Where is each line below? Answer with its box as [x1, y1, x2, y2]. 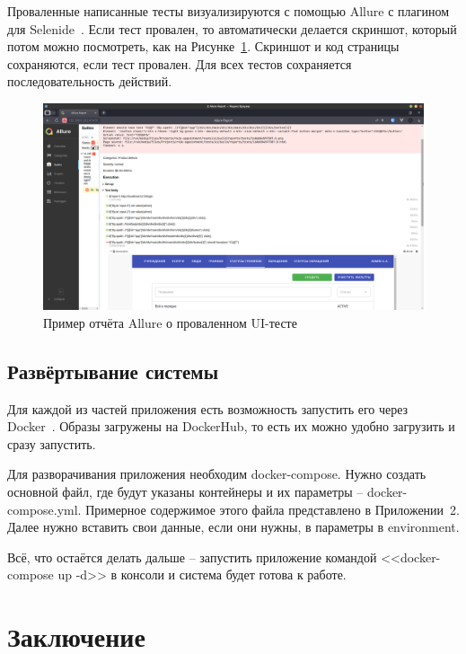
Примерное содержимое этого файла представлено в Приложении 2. [85, 499, 460, 518]
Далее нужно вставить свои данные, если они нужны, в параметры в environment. [7, 517, 460, 536]
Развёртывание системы [7, 357, 219, 384]
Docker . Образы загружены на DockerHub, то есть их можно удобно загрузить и [7, 417, 455, 436]
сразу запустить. [7, 434, 96, 453]
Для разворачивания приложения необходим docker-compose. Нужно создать [7, 464, 426, 483]
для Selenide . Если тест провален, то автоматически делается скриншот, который [7, 19, 457, 38]
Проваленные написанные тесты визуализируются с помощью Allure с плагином [7, 2, 450, 20]
